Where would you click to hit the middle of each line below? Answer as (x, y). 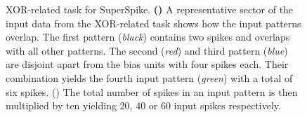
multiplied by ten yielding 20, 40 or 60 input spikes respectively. (143, 105)
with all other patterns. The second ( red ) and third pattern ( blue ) (147, 50)
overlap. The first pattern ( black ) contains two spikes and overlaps (148, 37)
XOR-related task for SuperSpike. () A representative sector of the (150, 9)
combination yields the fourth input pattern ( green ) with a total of (149, 77)
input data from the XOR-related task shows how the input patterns (153, 23)
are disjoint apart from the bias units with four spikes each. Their (147, 64)
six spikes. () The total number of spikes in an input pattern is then (152, 91)
